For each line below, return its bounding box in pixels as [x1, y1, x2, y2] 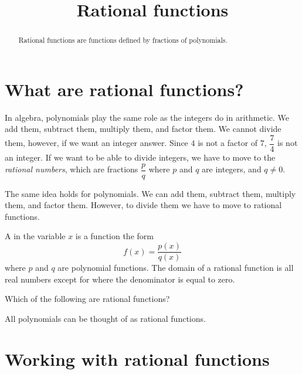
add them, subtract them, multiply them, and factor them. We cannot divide [5, 123, 281, 135]
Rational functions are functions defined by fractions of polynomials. [18, 35, 228, 45]
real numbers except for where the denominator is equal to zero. [5, 273, 235, 285]
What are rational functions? [5, 77, 244, 101]
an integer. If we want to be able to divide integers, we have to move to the [5, 151, 276, 164]
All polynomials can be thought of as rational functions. [5, 312, 206, 324]
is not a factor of [198, 137, 258, 149]
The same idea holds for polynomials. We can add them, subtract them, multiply [5, 187, 296, 199]
